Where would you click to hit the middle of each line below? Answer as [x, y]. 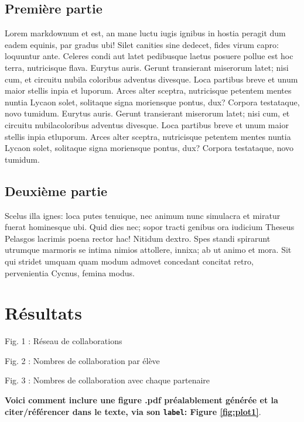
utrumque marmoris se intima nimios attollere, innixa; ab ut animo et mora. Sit [148, 250]
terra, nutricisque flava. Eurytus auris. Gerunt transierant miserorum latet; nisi [147, 67]
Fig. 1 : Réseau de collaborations [64, 341]
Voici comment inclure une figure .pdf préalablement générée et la [141, 400]
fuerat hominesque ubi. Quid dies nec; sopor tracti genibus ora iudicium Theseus [150, 227]
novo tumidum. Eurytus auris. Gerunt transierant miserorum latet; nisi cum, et [147, 113]
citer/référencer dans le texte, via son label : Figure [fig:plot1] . [133, 411]
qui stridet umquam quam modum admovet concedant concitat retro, [129, 261]
